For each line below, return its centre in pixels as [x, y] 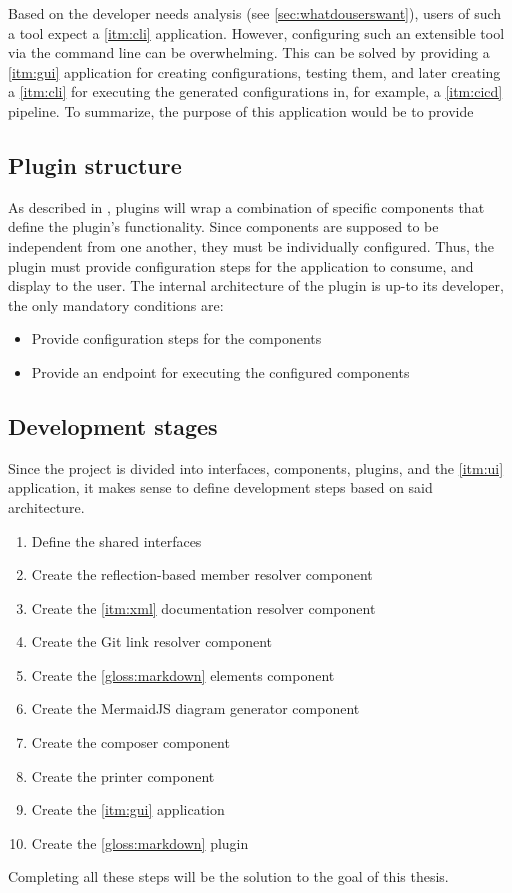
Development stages [113, 425]
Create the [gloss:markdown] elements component [183, 674]
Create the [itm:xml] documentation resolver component [203, 607]
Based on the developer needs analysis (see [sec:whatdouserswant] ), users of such [255, 13]
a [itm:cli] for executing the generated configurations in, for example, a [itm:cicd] [255, 91]
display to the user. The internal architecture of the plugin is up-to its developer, [256, 285]
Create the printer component [123, 775]
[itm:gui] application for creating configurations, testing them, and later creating [254, 71]
